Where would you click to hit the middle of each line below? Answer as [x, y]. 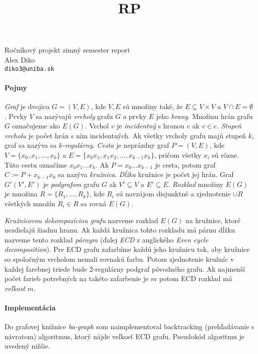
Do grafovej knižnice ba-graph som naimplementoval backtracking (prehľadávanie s [129, 326]
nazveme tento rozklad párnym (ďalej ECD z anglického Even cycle [106, 239]
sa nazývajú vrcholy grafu [74, 116]
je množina [21, 194]
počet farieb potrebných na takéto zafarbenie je [77, 278]
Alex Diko [20, 59]
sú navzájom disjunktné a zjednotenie [173, 194]
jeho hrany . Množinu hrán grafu [204, 116]
